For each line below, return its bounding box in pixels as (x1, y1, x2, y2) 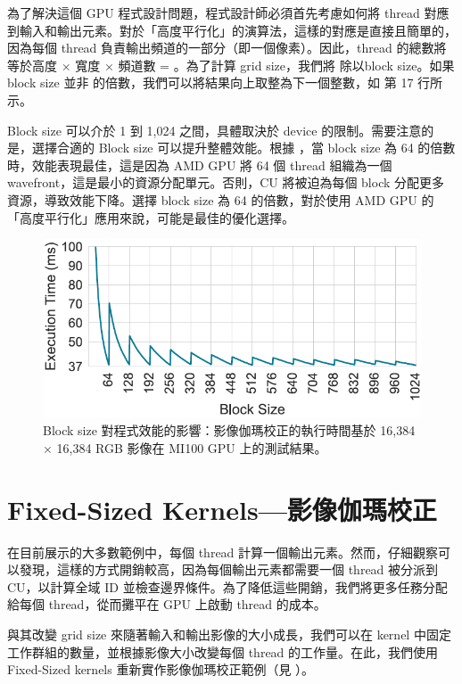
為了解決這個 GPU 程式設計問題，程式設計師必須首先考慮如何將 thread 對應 (7, 4, 450, 21)
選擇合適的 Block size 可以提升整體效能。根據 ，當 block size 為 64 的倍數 (31, 138, 456, 157)
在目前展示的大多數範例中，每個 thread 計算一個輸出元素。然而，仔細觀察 (7, 542, 439, 561)
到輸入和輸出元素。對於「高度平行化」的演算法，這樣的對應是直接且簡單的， (7, 21, 457, 39)
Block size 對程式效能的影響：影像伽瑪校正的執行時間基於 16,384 (43, 421, 416, 440)
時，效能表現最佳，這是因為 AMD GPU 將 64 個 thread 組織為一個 (7, 155, 392, 174)
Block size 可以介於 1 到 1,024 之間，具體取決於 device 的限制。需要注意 (7, 120, 422, 139)
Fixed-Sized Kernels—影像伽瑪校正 (7, 490, 437, 527)
